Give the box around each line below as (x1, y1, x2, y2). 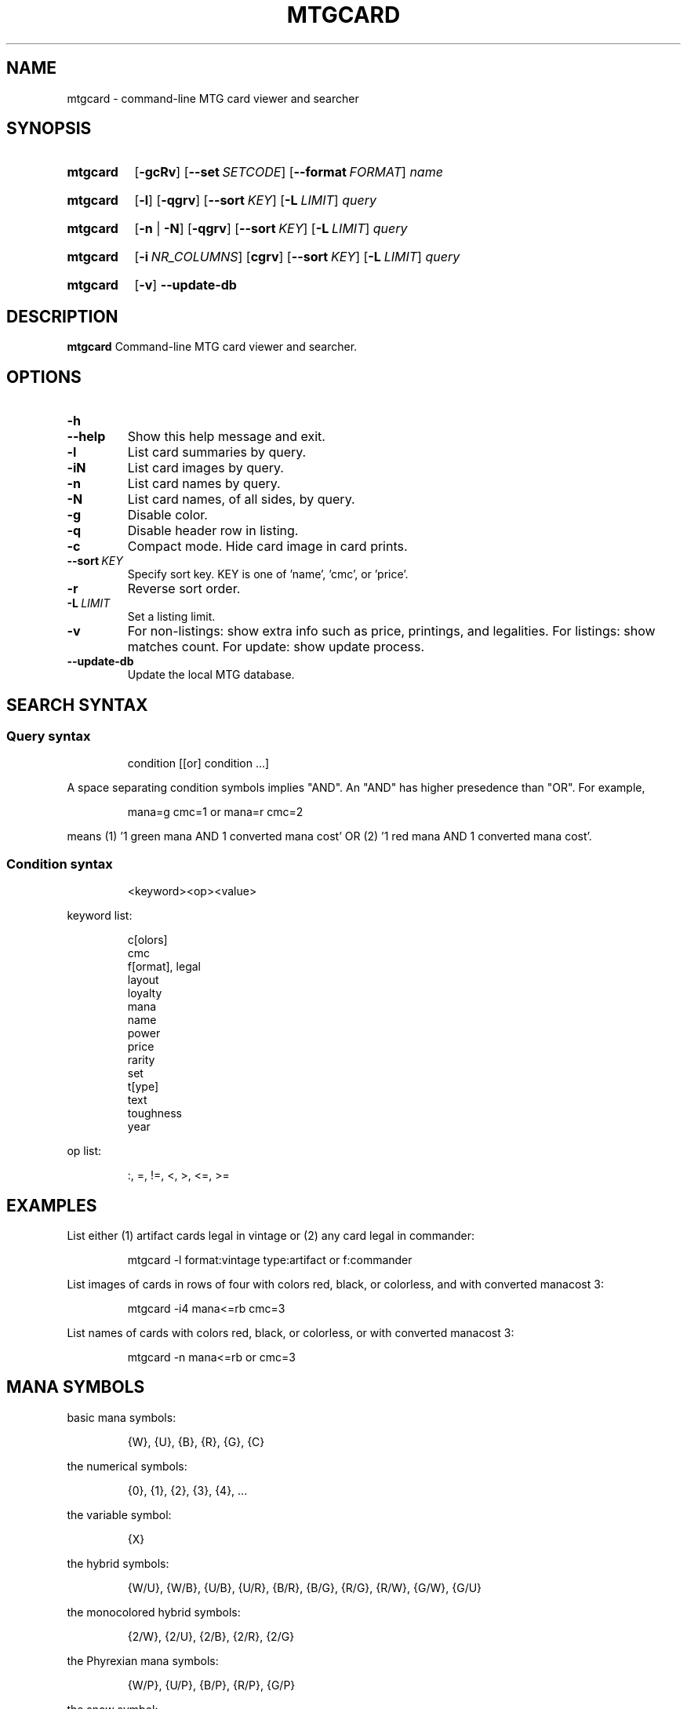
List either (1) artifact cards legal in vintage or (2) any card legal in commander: (67, 1228, 475, 1242)
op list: (67, 1144, 102, 1158)
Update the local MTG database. (127, 668, 295, 682)
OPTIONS (6, 366, 82, 387)
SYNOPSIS (6, 118, 92, 139)
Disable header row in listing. (127, 523, 299, 539)
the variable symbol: (67, 1507, 172, 1521)
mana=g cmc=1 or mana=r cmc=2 (127, 805, 304, 819)
